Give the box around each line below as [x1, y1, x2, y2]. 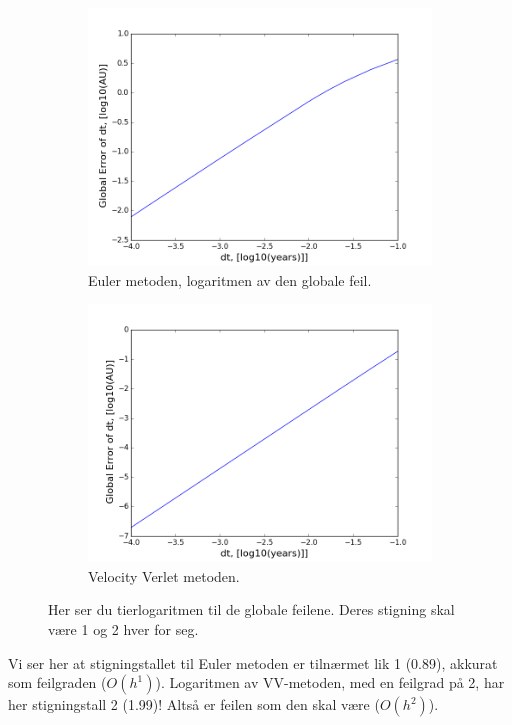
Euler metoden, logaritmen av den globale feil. [88, 269, 372, 290]
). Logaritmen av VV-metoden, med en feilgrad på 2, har [155, 672, 505, 693]
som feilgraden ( [8, 672, 107, 693]
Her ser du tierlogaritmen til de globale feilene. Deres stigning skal [48, 599, 455, 620]
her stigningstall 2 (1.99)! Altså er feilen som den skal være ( [8, 694, 380, 715]
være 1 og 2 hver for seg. [48, 618, 199, 639]
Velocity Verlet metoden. [88, 565, 240, 586]
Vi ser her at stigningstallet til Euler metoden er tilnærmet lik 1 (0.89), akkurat [8, 652, 498, 673]
